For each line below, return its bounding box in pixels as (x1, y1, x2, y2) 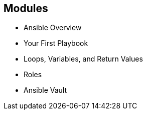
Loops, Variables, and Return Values (24, 54, 143, 64)
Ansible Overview (24, 23, 82, 32)
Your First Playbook (24, 39, 88, 48)
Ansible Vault (24, 86, 67, 95)
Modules (4, 2, 48, 15)
